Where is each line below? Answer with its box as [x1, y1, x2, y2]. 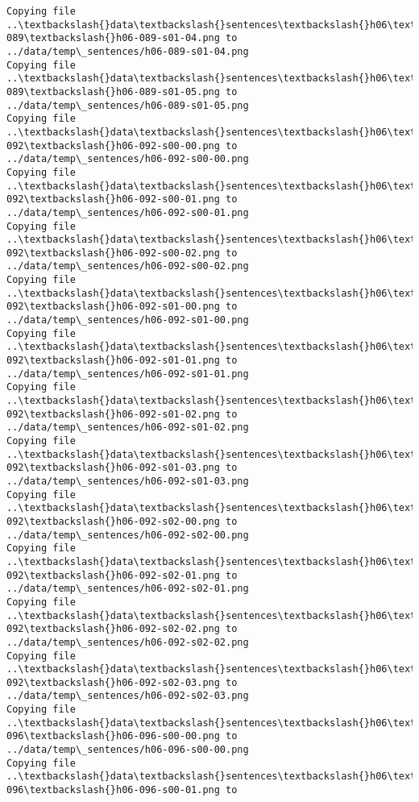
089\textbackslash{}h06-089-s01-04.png [6, 32, 220, 44]
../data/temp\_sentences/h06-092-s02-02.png [6, 636, 249, 648]
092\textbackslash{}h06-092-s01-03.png [6, 462, 220, 474]
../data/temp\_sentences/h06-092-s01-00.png [6, 314, 249, 326]
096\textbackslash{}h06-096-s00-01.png [6, 784, 220, 796]
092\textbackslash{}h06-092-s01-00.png [6, 301, 220, 313]
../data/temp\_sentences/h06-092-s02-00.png [6, 529, 249, 541]
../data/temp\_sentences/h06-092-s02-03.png [6, 690, 249, 702]
